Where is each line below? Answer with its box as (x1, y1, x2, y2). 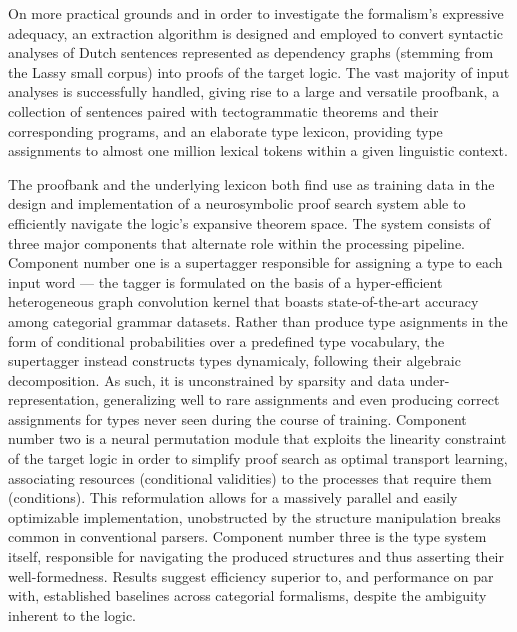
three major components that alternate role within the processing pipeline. (8, 232, 466, 253)
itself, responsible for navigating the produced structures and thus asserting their (8, 546, 504, 567)
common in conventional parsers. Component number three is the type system (8, 526, 487, 547)
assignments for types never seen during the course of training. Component (8, 408, 467, 429)
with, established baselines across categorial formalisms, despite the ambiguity (8, 585, 487, 606)
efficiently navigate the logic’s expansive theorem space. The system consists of (8, 212, 491, 233)
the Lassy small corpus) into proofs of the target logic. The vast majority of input (8, 61, 510, 82)
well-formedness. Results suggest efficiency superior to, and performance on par (8, 565, 494, 586)
